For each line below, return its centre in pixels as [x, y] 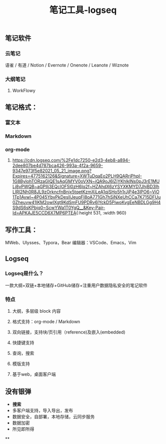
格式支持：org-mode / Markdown [46, 322]
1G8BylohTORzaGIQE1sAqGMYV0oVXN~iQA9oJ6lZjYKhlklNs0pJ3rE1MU [86, 181]
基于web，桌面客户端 [34, 374]
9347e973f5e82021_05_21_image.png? [52, 171]
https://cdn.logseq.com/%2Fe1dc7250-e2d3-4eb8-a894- [71, 160]
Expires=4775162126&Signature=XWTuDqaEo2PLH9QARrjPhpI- [77, 176]
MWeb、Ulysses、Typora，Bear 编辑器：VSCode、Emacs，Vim [71, 243]
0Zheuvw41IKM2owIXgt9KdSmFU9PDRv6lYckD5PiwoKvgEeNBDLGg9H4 [86, 202]
